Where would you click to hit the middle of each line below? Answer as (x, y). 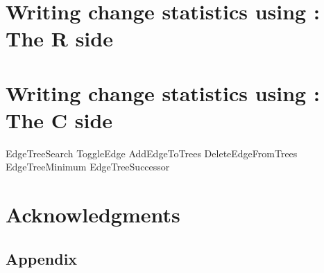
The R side (59, 38)
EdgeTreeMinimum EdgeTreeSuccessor (88, 167)
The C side (59, 120)
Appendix (42, 258)
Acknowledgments (93, 214)
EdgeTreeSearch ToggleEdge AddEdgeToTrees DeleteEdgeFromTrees (152, 153)
